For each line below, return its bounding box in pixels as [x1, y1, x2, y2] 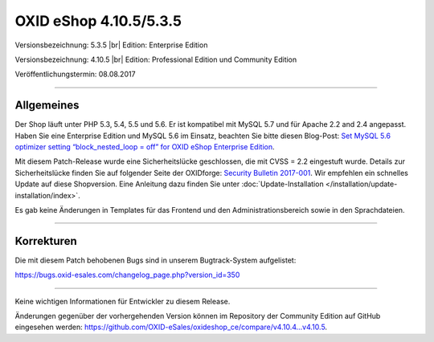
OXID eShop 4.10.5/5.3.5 [14, 12, 182, 30]
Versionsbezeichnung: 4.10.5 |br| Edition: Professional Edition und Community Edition [14, 55, 297, 64]
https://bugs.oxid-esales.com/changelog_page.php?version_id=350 [14, 270, 240, 280]
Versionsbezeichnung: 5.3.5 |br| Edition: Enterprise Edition [14, 40, 208, 50]
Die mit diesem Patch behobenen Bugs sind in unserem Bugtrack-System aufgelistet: [14, 255, 297, 265]
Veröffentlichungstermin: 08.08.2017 [14, 69, 136, 79]
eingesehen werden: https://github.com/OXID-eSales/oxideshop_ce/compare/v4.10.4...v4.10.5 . [14, 322, 328, 332]
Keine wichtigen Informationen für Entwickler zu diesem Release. [14, 296, 231, 306]
